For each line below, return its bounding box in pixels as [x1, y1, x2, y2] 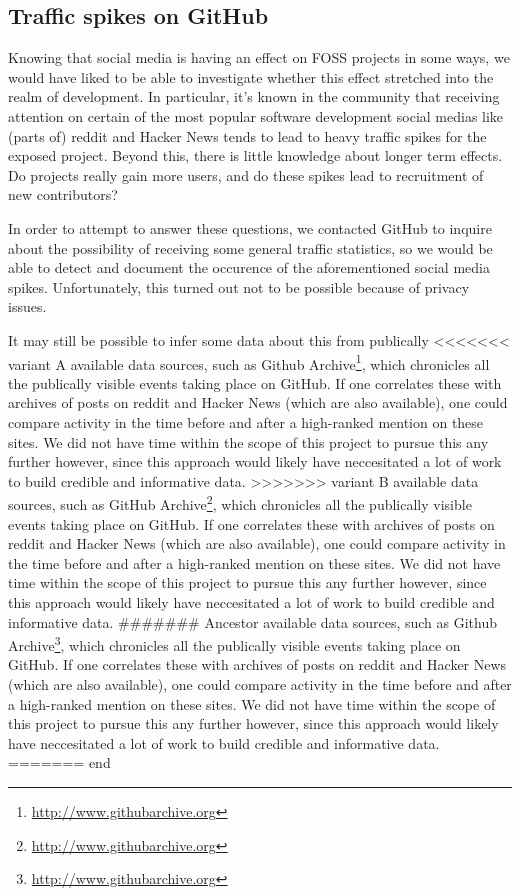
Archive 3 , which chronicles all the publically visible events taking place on [8, 632, 461, 655]
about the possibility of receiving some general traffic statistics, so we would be [8, 237, 493, 258]
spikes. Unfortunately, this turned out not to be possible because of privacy [8, 276, 470, 297]
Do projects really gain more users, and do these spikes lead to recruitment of [8, 164, 484, 185]
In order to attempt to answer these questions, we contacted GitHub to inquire [8, 217, 492, 238]
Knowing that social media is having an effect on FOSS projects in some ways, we [8, 47, 510, 68]
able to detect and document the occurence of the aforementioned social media [8, 257, 490, 278]
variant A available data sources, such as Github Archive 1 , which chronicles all [8, 350, 490, 374]
